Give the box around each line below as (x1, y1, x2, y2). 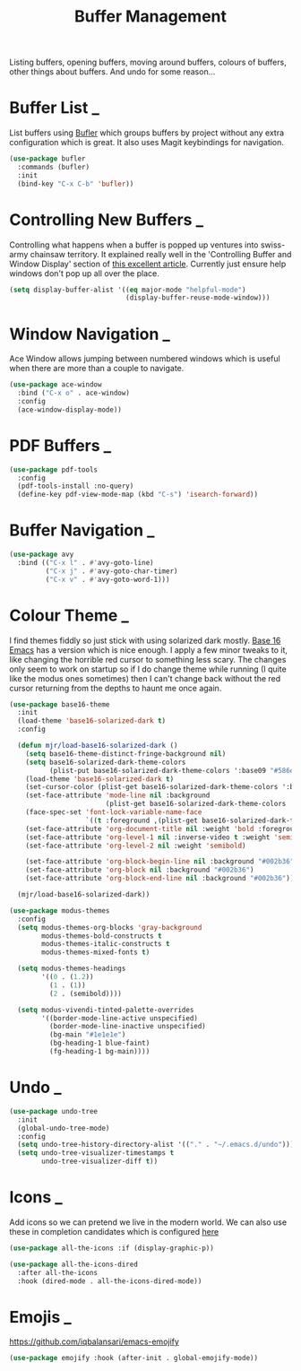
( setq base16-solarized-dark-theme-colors (25, 758, 186, 767)
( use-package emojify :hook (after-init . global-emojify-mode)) (9, 1354, 258, 1363)
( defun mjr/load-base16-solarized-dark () (17, 742, 178, 751)
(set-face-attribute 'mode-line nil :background (25, 791, 211, 800)
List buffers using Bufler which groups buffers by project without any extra (9, 127, 285, 138)
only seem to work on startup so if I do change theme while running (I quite (9, 664, 287, 674)
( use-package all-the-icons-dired (9, 1260, 139, 1269)
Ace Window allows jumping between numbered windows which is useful (9, 353, 280, 364)
